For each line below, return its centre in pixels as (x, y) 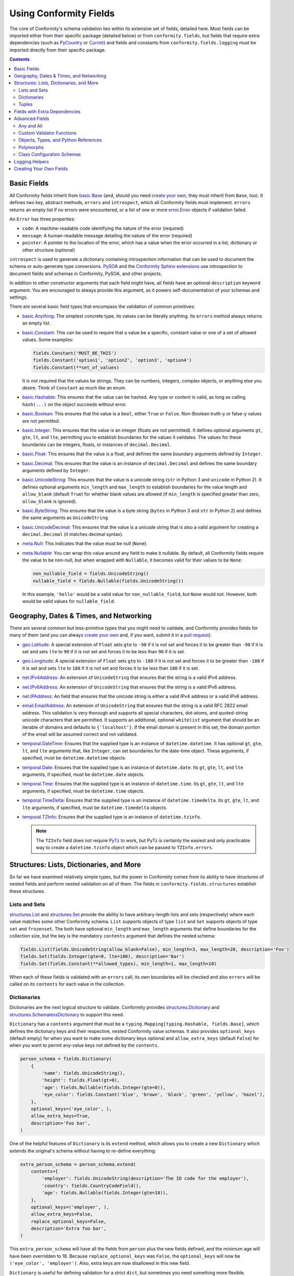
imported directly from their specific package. (58, 50)
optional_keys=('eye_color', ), (71, 1109)
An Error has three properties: (42, 219)
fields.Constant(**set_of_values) (76, 367)
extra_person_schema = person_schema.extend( (78, 1164)
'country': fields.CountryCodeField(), (91, 1186)
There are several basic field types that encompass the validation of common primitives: (102, 307)
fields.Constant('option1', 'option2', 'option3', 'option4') (112, 360)
